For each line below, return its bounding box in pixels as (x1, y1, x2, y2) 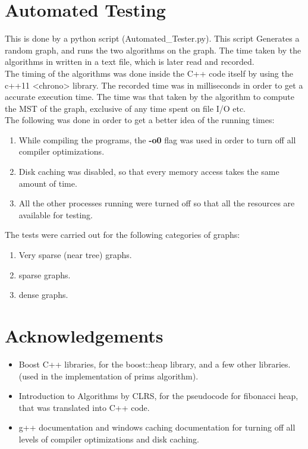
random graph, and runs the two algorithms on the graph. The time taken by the (5, 43, 301, 56)
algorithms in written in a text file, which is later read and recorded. (5, 55, 254, 68)
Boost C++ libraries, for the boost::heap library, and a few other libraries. (18, 357, 291, 370)
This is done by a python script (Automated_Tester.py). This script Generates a (5, 32, 300, 45)
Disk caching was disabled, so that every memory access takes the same (18, 165, 279, 178)
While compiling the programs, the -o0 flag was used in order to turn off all (18, 133, 296, 146)
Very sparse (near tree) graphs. (18, 249, 132, 261)
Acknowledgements (5, 324, 164, 347)
